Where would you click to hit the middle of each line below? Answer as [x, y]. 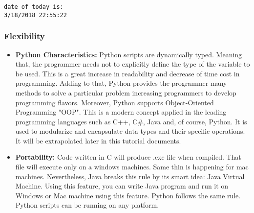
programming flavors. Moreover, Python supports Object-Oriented [115, 102]
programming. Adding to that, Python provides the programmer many [121, 83]
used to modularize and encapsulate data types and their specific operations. [130, 131]
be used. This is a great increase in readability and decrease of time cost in [127, 73]
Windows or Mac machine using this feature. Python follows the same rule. [128, 195]
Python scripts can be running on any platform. [87, 205]
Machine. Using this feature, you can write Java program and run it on [122, 186]
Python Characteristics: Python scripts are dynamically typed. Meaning [129, 54]
